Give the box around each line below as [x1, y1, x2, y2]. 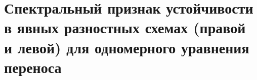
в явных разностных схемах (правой [4, 17, 246, 38]
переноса [4, 56, 62, 77]
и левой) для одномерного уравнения [4, 37, 249, 57]
